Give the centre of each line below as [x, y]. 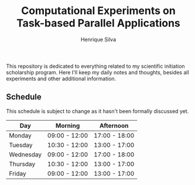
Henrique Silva [98, 39]
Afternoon [114, 125]
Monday [20, 135]
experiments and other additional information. [61, 78]
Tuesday [21, 145]
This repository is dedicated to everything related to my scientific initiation [96, 66]
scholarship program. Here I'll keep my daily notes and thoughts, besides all [97, 72]
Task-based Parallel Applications [98, 23]
